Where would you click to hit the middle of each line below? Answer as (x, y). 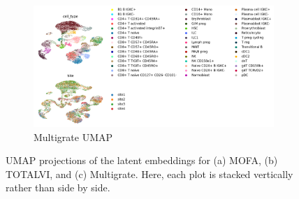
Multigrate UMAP (73, 137)
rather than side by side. (58, 187)
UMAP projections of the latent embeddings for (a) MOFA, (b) (142, 160)
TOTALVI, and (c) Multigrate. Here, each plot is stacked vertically (149, 174)
